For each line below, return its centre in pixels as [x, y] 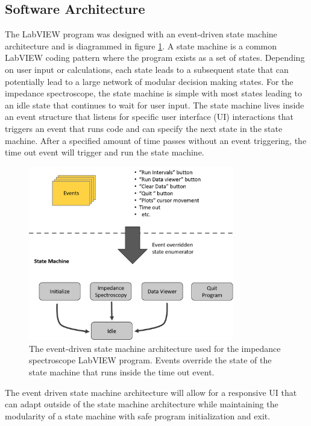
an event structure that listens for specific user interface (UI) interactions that [149, 117]
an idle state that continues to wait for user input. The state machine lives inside [155, 105]
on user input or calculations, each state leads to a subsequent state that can [147, 69]
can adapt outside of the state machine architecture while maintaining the [142, 404]
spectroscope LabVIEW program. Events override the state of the [150, 360]
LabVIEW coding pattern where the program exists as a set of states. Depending [155, 58]
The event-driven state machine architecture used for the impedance [155, 348]
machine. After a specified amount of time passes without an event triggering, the [156, 140]
